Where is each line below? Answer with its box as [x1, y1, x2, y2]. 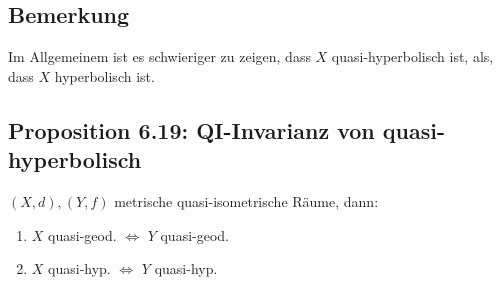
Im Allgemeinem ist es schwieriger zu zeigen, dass [8, 46, 311, 67]
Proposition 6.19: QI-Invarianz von [8, 114, 375, 145]
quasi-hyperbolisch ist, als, [331, 46, 494, 67]
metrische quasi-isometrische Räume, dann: [114, 190, 379, 211]
